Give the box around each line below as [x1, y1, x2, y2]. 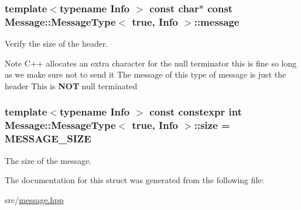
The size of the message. [5, 154, 92, 166]
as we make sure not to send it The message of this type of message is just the [5, 68, 286, 80]
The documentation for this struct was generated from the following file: [5, 174, 264, 186]
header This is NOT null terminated [5, 79, 138, 92]
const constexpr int [149, 104, 242, 119]
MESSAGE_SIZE [5, 131, 91, 146]
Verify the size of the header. [5, 37, 108, 50]
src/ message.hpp [5, 193, 64, 205]
